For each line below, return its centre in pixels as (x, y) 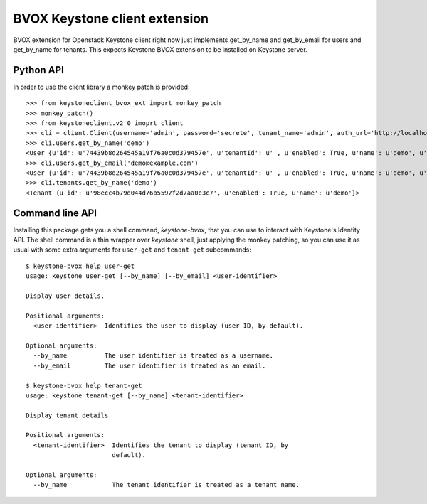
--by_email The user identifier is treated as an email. (149, 365)
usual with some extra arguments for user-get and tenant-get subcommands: (132, 250)
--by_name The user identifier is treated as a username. (153, 356)
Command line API (55, 213)
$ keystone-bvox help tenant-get (84, 385)
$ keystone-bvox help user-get (80, 266)
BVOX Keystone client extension (111, 18)
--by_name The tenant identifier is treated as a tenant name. (167, 485)
